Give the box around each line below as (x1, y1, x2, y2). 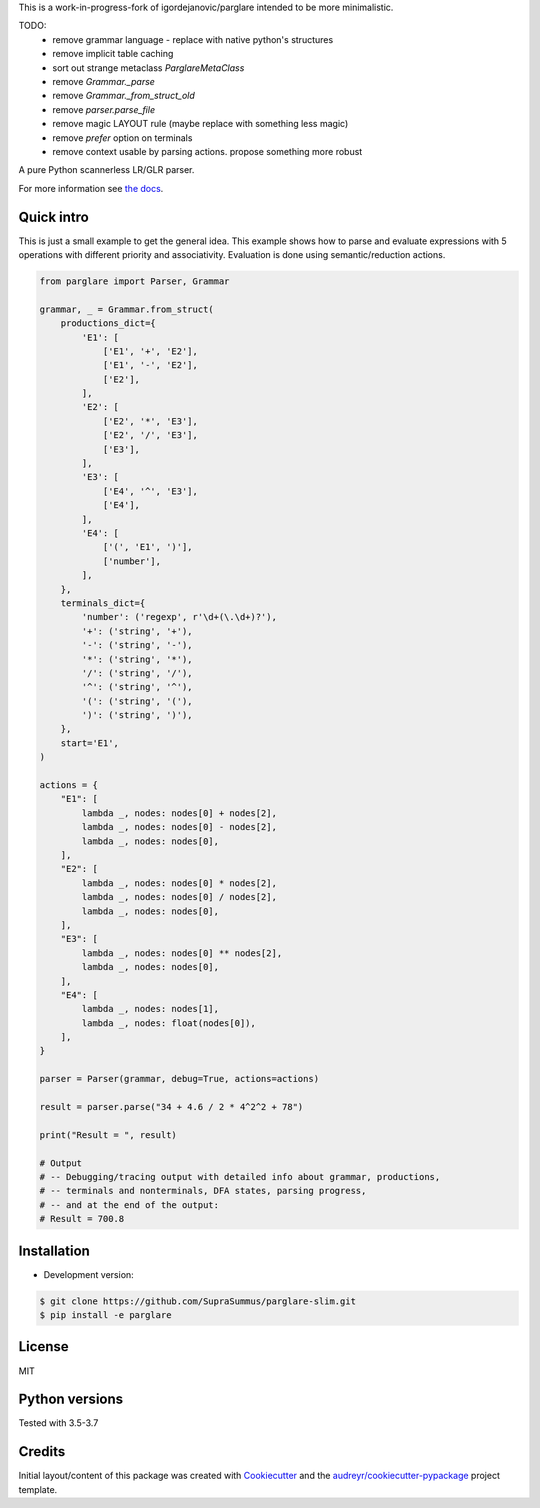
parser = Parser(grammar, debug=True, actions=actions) (39, 1073, 320, 1085)
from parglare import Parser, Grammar (39, 275, 230, 287)
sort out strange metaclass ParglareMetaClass (52, 61, 245, 74)
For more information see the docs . (18, 182, 164, 194)
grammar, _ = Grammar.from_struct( (39, 303, 214, 315)
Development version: (43, 1268, 134, 1280)
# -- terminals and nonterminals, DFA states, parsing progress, (39, 1185, 367, 1197)
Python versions (18, 1391, 124, 1408)
